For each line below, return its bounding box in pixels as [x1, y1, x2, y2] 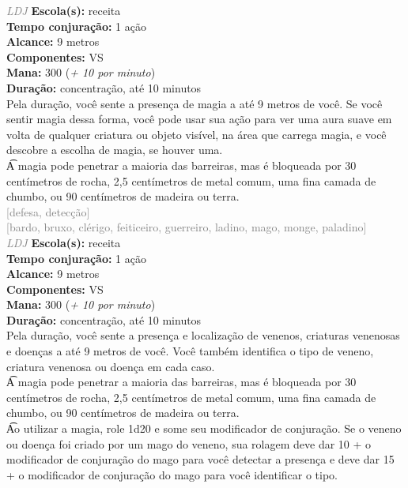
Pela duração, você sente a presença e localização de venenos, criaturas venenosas [6, 327, 400, 343]
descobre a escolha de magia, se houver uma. [6, 141, 223, 158]
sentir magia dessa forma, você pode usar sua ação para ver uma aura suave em [6, 111, 392, 127]
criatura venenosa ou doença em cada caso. [6, 358, 215, 374]
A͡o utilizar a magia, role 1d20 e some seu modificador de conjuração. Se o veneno [6, 420, 402, 437]
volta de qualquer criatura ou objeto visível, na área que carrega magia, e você [6, 126, 387, 142]
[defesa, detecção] [6, 203, 90, 220]
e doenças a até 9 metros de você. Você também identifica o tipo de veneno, [6, 343, 374, 359]
